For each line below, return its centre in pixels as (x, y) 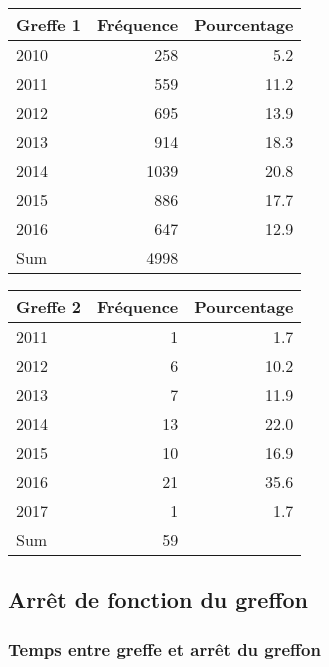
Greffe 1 (48, 24)
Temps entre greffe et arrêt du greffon (164, 648)
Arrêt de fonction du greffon (158, 599)
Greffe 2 (48, 306)
